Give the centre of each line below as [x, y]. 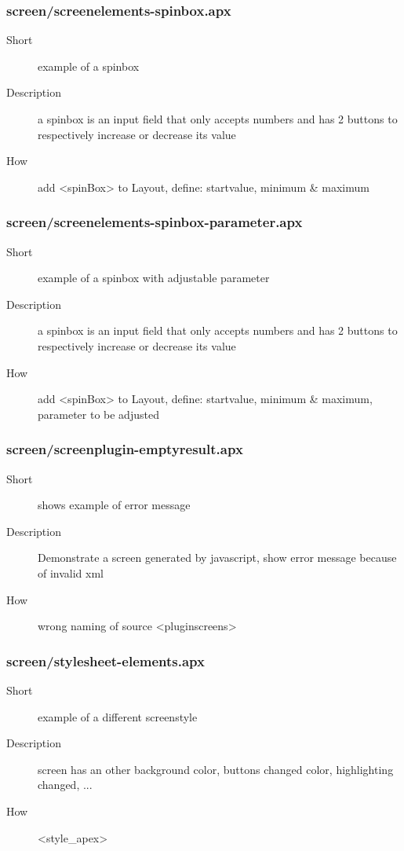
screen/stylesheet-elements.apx [106, 660]
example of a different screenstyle [118, 716]
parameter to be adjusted [98, 414]
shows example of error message [114, 505]
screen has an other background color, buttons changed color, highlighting [216, 769]
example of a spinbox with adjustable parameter [154, 278]
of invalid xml [71, 572]
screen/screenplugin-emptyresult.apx [125, 449]
